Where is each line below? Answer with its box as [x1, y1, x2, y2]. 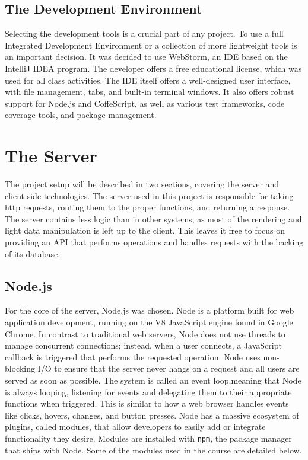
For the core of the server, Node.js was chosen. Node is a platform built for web [5, 304, 294, 317]
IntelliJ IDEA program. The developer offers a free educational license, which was [5, 62, 302, 74]
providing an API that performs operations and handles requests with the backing [5, 236, 304, 248]
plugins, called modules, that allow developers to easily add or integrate [5, 420, 266, 433]
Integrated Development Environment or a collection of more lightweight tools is [5, 39, 297, 51]
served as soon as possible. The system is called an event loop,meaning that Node [5, 374, 301, 386]
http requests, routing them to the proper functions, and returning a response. [5, 201, 290, 213]
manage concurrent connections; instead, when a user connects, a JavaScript [5, 339, 282, 352]
